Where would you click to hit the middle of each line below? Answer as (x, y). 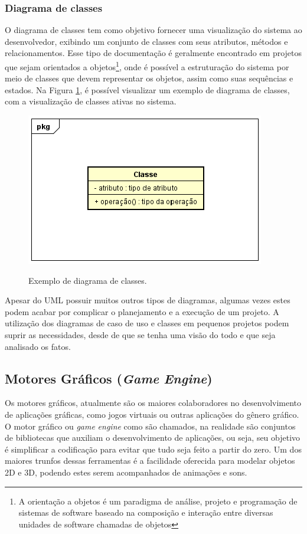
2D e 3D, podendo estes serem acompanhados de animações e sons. (126, 472)
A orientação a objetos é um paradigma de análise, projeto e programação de (158, 501)
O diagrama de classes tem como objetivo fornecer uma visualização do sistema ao (153, 30)
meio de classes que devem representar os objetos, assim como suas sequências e (149, 78)
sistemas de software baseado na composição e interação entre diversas (146, 512)
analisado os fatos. (38, 346)
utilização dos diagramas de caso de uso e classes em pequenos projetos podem (147, 323)
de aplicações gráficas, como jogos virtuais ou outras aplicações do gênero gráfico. (152, 414)
